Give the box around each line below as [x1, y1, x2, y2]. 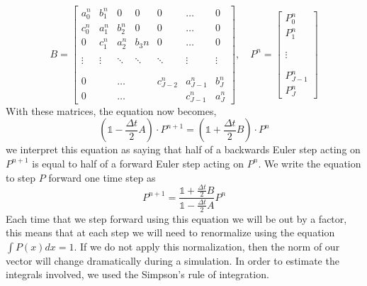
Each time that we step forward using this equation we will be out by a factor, [6, 211, 347, 226]
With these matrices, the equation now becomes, [6, 103, 217, 118]
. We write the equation [258, 155, 361, 170]
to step [6, 170, 36, 185]
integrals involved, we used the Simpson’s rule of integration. [6, 267, 269, 282]
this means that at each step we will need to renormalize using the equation [6, 225, 335, 240]
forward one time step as [48, 170, 156, 185]
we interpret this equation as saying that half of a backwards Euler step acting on [6, 142, 361, 157]
